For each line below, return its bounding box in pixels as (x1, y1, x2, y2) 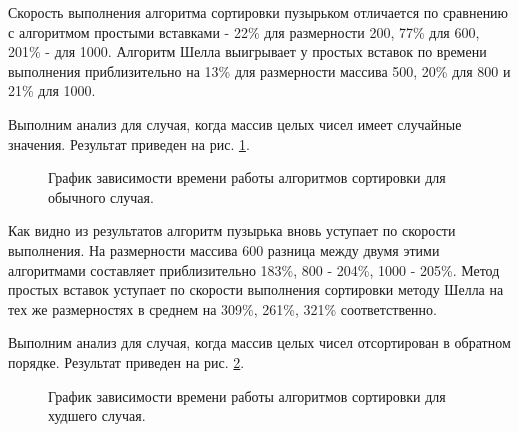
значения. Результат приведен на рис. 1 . (8, 133, 250, 154)
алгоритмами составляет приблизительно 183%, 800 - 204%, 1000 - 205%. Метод (8, 259, 500, 280)
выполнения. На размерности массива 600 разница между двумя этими (8, 239, 440, 260)
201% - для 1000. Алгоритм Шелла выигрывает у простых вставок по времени (8, 41, 487, 62)
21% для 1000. (8, 80, 96, 101)
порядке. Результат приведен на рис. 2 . (8, 351, 245, 372)
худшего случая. (48, 405, 146, 426)
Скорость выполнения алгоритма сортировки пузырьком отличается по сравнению (8, 2, 509, 22)
